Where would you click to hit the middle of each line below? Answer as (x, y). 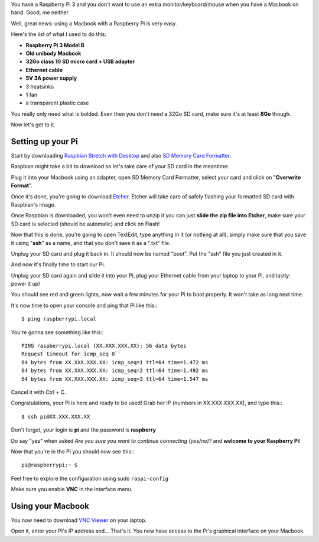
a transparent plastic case (57, 103)
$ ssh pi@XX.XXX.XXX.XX (56, 417)
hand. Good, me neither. (40, 12)
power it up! (26, 284)
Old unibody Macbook (53, 53)
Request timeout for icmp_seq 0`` (71, 354)
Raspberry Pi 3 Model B (55, 45)
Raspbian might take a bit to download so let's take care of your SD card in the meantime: (120, 166)
